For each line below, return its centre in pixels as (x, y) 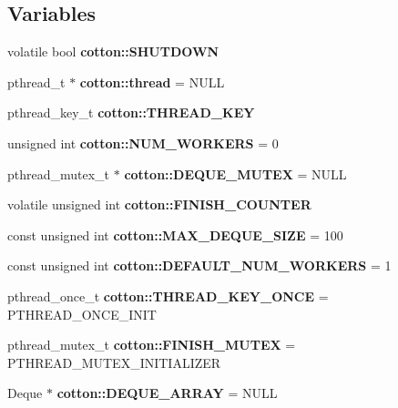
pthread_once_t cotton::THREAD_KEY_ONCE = (168, 296)
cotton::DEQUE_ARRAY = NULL (167, 393)
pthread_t (36, 82)
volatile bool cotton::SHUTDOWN (113, 51)
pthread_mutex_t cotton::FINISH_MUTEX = (152, 345)
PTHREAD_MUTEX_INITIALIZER (114, 362)
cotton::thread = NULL (152, 82)
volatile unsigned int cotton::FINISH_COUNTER (159, 204)
